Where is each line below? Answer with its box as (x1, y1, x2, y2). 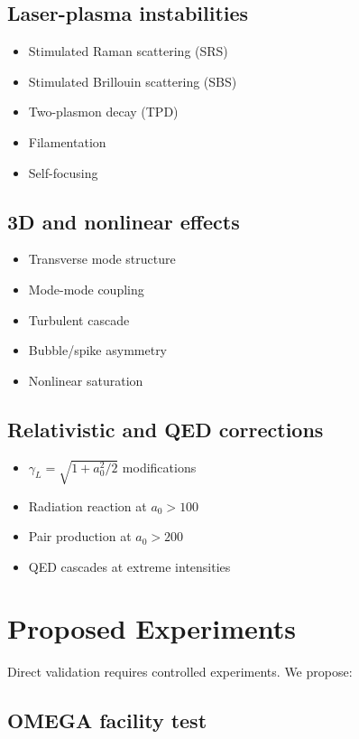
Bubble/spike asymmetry (28, 341, 168, 360)
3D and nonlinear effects (7, 207, 240, 235)
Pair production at (28, 527, 132, 546)
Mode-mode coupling (28, 279, 144, 298)
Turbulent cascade (28, 310, 130, 329)
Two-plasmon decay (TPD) (28, 102, 179, 121)
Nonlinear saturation (28, 370, 143, 389)
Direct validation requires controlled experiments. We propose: (7, 662, 353, 681)
